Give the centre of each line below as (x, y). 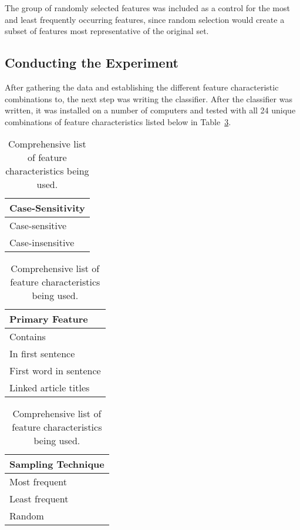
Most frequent (38, 482)
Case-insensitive (42, 243)
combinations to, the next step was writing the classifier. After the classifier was (149, 98)
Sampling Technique (57, 464)
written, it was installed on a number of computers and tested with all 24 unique (150, 110)
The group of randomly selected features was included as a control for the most (147, 8)
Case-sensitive (38, 226)
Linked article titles (50, 388)
